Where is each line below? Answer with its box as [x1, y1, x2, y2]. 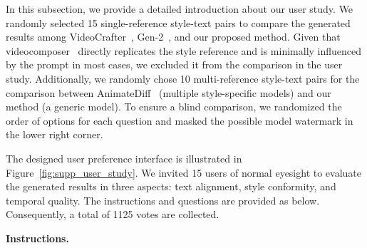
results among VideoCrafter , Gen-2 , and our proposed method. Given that [6, 29, 341, 44]
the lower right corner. [6, 127, 103, 142]
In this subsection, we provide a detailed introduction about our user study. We [6, 1, 353, 16]
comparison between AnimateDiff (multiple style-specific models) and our [6, 85, 331, 100]
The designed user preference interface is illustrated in [6, 150, 242, 165]
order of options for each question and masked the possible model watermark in [6, 113, 353, 128]
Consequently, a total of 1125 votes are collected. [6, 207, 219, 222]
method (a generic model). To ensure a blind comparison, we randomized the [6, 99, 342, 114]
